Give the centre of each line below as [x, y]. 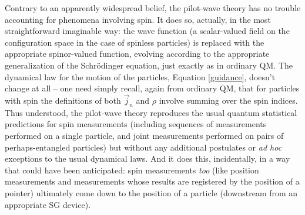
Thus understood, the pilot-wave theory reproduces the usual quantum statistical [151, 112]
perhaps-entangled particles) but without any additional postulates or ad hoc [143, 147]
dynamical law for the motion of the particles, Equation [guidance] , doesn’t [140, 76]
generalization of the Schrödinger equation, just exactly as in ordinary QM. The [149, 65]
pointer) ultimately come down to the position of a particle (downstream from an [151, 192]
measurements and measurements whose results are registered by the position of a [152, 181]
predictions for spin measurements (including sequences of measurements [136, 124]
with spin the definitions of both [63, 100]
